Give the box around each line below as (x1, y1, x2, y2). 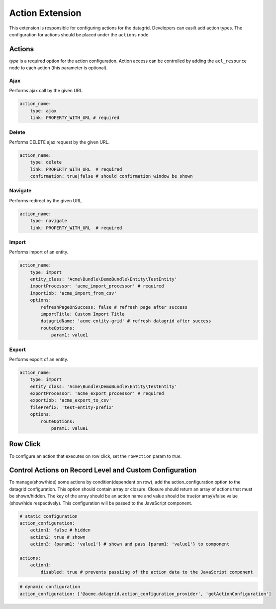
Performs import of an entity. (9, 249, 69, 255)
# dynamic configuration (19, 584, 81, 590)
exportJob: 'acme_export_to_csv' (30, 397, 112, 403)
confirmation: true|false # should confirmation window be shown (30, 173, 193, 179)
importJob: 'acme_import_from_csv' (30, 290, 117, 296)
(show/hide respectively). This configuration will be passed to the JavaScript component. (9, 500, 192, 506)
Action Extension (9, 7, 82, 18)
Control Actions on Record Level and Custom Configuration (9, 466, 197, 475)
